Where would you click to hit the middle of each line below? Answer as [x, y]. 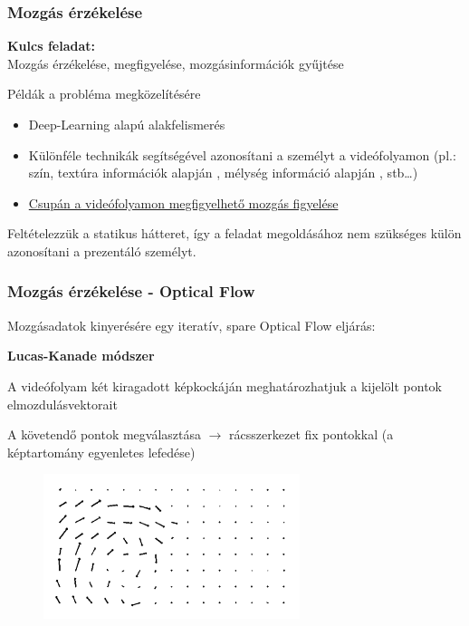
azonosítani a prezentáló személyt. [102, 250]
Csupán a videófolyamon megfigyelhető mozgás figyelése [183, 202]
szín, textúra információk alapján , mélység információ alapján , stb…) [223, 173]
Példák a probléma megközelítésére [104, 94]
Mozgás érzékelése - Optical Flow [131, 291]
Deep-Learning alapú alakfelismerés [127, 124]
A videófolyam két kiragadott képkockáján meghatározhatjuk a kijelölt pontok [225, 385]
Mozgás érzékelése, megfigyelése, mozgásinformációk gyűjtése [176, 63]
